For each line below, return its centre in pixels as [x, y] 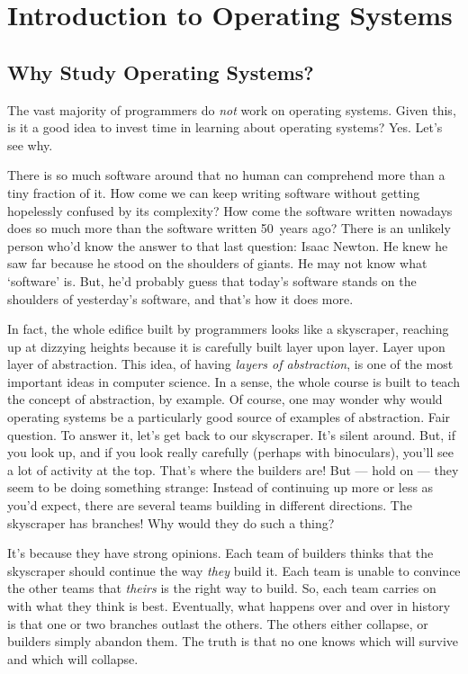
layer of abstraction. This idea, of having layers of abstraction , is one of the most [230, 364]
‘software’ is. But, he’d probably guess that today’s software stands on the [212, 280]
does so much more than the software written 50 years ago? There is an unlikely [229, 228]
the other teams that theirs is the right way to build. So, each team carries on [222, 588]
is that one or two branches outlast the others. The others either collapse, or [218, 623]
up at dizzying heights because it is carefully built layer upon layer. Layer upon [226, 346]
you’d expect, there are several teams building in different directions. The [210, 505]
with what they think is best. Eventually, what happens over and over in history [229, 606]
